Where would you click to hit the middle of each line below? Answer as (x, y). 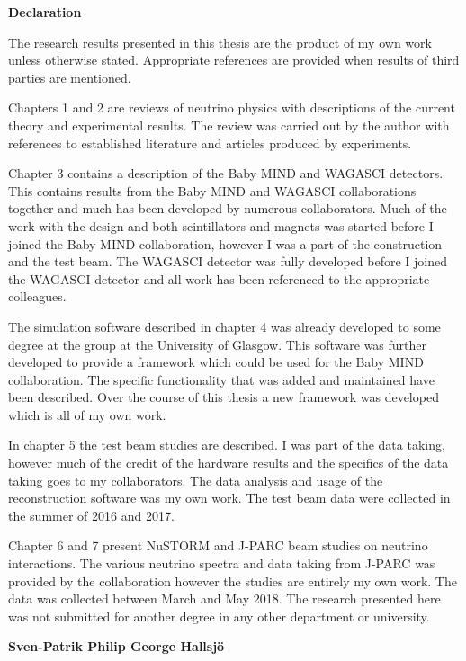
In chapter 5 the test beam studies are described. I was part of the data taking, (227, 445)
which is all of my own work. (87, 414)
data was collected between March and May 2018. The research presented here (224, 598)
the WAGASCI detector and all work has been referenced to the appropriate (219, 278)
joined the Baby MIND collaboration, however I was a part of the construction (225, 243)
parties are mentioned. (70, 77)
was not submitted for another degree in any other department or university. (219, 616)
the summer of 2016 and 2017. (91, 515)
